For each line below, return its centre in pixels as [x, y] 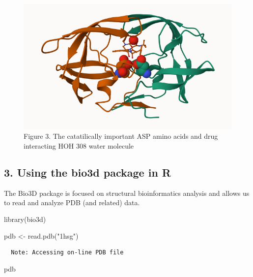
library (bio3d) [25, 219]
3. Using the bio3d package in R [87, 172]
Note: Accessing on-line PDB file [67, 253]
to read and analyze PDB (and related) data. [72, 202]
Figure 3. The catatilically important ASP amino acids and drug [121, 136]
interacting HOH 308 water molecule [79, 146]
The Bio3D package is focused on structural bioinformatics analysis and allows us [127, 193]
